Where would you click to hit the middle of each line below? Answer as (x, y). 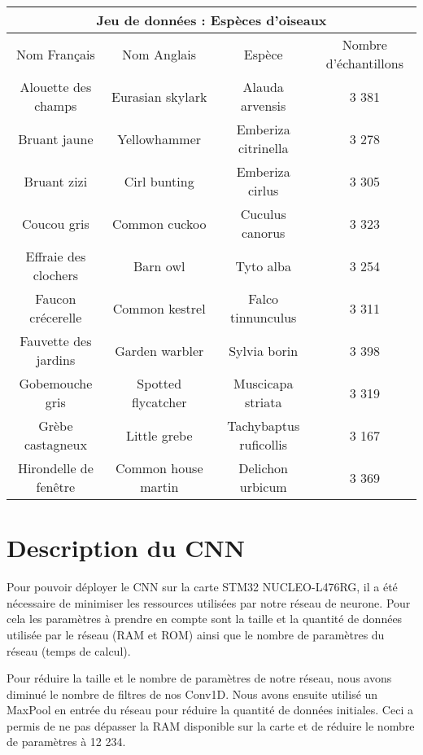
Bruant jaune (56, 138)
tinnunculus (263, 317)
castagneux (55, 444)
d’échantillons (364, 63)
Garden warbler (159, 350)
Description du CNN (126, 548)
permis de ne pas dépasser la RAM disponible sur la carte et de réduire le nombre (211, 725)
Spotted (159, 383)
